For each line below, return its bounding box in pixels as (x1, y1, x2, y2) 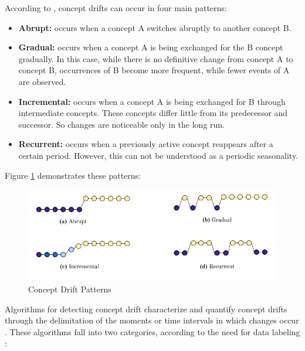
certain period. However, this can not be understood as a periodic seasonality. (18, 149, 299, 161)
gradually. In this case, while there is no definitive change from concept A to (18, 52, 293, 64)
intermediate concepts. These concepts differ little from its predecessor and (18, 107, 288, 119)
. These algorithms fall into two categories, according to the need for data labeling (5, 325, 300, 338)
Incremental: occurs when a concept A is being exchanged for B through (18, 95, 286, 107)
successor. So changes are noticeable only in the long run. (18, 118, 225, 130)
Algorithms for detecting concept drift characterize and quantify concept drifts (5, 302, 287, 315)
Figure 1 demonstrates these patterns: (5, 169, 141, 181)
